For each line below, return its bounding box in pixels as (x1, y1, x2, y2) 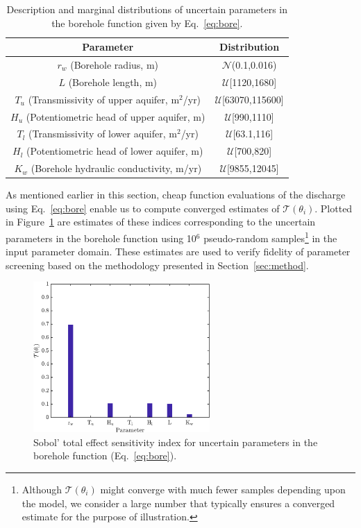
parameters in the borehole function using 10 (6, 230, 196, 245)
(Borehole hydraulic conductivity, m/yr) (31, 161, 202, 176)
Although (22, 482, 62, 496)
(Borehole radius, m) (70, 58, 158, 72)
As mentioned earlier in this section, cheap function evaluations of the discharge (6, 187, 346, 202)
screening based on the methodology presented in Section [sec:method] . (6, 257, 309, 272)
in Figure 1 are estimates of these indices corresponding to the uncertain (6, 214, 316, 229)
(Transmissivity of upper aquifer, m (28, 92, 180, 106)
